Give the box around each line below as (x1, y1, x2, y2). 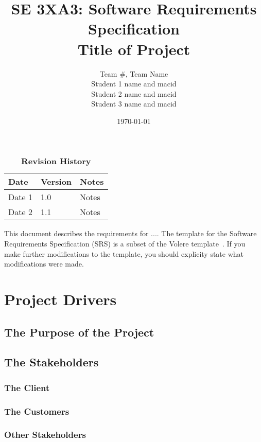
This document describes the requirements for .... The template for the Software (4, 228, 257, 239)
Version (40, 175, 72, 188)
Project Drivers (4, 289, 117, 310)
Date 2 (8, 206, 32, 218)
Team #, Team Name (99, 68, 168, 79)
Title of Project (77, 38, 190, 59)
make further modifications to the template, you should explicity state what (4, 248, 244, 259)
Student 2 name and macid (91, 88, 177, 99)
